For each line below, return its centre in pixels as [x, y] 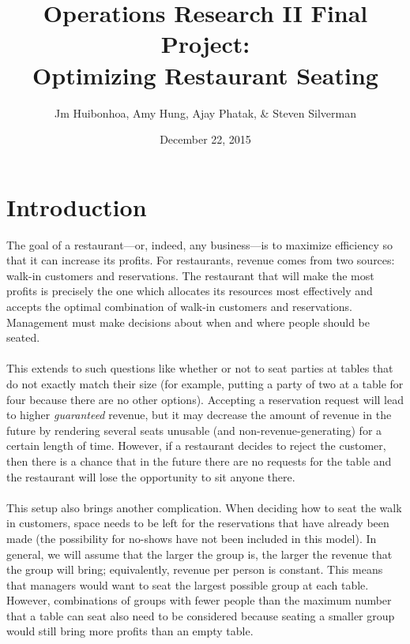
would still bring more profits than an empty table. [130, 631]
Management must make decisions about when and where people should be [188, 322]
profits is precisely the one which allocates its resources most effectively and [190, 291]
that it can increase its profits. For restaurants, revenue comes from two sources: [201, 260]
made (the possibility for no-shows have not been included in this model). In [192, 538]
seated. [23, 337]
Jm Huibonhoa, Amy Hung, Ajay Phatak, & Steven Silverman [205, 112]
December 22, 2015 [205, 139]
